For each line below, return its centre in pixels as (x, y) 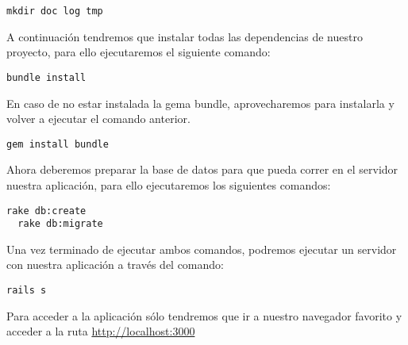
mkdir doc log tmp (55, 11)
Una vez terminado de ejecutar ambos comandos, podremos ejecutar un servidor (202, 249)
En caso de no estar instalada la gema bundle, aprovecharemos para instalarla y (200, 103)
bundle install (46, 77)
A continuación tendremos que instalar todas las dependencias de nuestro (185, 36)
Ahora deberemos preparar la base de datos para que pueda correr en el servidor (202, 169)
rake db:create (46, 211)
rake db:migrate (60, 224)
